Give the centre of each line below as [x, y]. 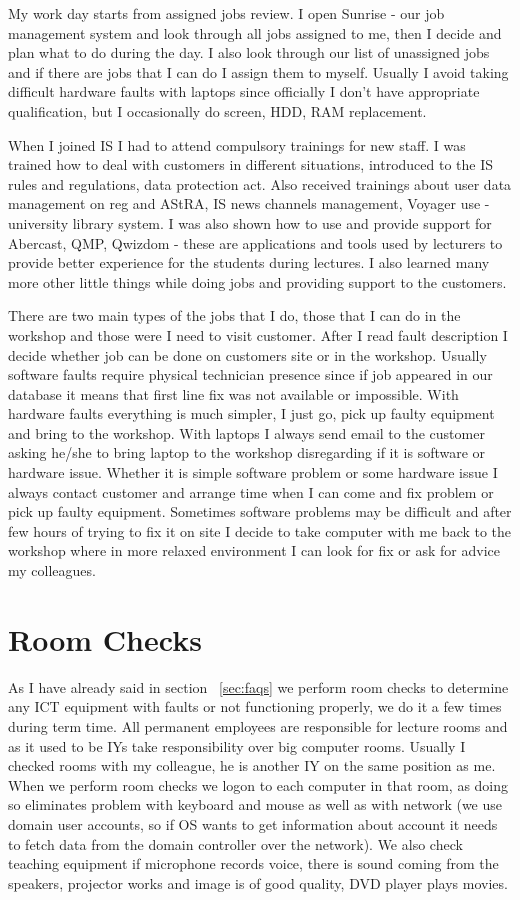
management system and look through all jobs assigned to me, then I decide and [255, 32]
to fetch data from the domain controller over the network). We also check [235, 843]
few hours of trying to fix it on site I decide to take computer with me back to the [260, 530]
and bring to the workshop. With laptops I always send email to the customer [246, 432]
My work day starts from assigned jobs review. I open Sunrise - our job [226, 13]
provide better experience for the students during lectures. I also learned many [249, 262]
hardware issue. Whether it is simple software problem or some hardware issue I [253, 472]
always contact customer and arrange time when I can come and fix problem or [251, 491]
